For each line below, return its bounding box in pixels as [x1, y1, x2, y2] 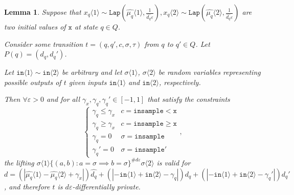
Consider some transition [4, 38, 83, 49]
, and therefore [4, 181, 50, 191]
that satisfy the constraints [147, 94, 230, 104]
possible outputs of [4, 76, 61, 87]
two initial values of [4, 21, 66, 32]
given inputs [69, 76, 107, 87]
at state [74, 21, 98, 32]
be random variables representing [158, 67, 261, 77]
